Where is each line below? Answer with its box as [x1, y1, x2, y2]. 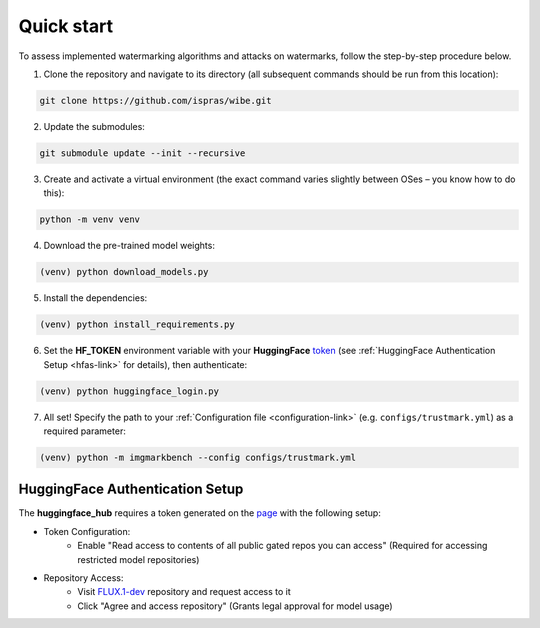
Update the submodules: [43, 120, 145, 132]
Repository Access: [43, 571, 124, 584]
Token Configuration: [43, 525, 131, 537]
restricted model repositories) [77, 553, 200, 565]
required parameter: [43, 425, 127, 437]
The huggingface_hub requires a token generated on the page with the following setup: [18, 507, 382, 519]
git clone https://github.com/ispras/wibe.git [39, 95, 272, 106]
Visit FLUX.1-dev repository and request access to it [77, 586, 292, 598]
